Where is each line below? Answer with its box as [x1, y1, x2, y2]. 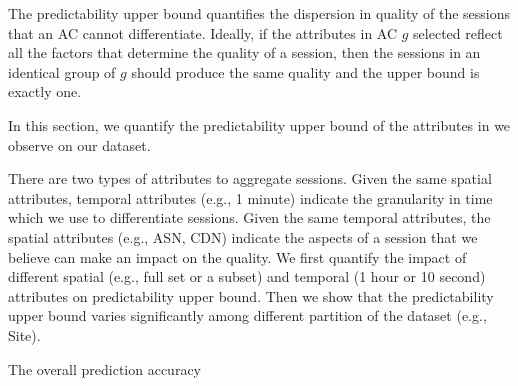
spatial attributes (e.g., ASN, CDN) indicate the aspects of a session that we [8, 226, 478, 247]
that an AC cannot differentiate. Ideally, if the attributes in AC [8, 22, 398, 43]
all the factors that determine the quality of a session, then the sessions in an [8, 42, 481, 63]
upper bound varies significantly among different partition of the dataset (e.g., [8, 305, 487, 326]
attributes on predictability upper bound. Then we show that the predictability [8, 285, 494, 306]
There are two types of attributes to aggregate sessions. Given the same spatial [8, 168, 492, 189]
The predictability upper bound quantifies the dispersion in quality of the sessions [8, 3, 510, 23]
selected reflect [413, 22, 503, 43]
